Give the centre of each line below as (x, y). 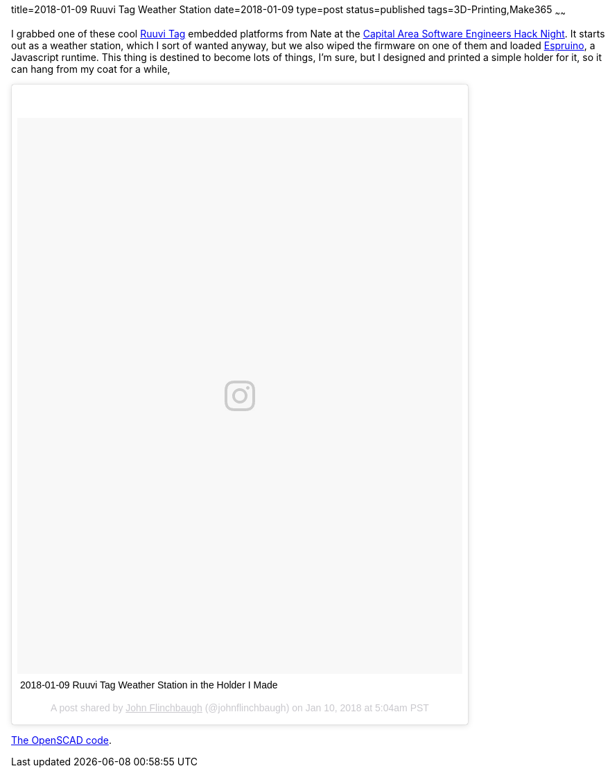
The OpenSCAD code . (61, 740)
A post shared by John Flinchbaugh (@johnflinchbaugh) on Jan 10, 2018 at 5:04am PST (240, 708)
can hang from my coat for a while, (91, 69)
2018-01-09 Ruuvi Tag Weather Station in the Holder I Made (149, 685)
